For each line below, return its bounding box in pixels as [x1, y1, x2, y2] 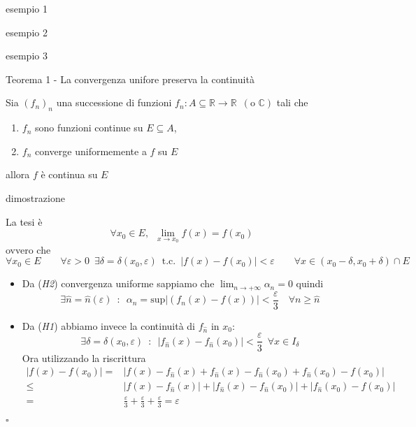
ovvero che [6, 242, 51, 256]
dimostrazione [6, 190, 65, 205]
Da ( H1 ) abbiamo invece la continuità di [22, 318, 196, 333]
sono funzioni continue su [35, 120, 143, 135]
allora [6, 167, 30, 182]
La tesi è [6, 214, 43, 229]
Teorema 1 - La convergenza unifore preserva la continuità [6, 71, 254, 86]
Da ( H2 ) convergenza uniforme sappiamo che [22, 276, 215, 291]
